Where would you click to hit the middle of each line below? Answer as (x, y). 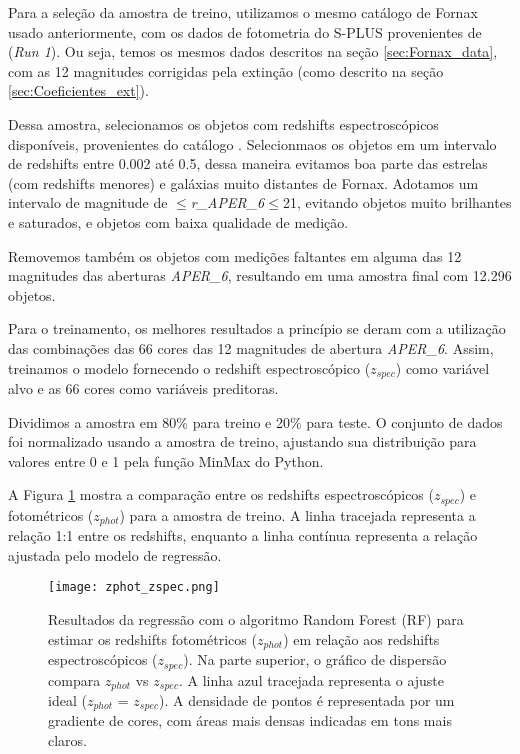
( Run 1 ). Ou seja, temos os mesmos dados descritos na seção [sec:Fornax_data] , (253, 51)
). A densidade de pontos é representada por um (307, 700)
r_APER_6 (227, 202)
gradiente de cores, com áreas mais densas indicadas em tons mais (250, 720)
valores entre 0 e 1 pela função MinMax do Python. (166, 460)
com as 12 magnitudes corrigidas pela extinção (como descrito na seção (226, 70)
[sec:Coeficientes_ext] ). (78, 90)
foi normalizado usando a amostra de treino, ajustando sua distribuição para (242, 441)
